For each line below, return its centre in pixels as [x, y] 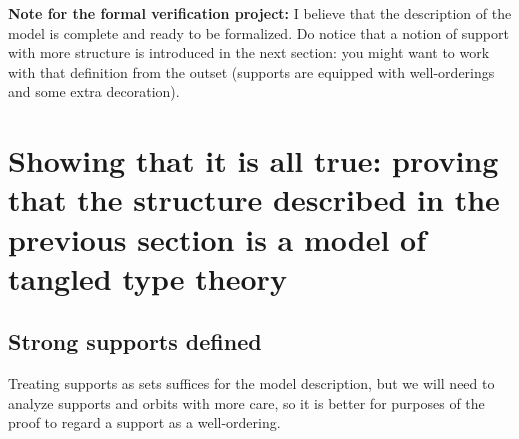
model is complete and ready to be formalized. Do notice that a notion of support [258, 32]
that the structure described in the [254, 199]
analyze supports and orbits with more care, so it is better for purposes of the [246, 402]
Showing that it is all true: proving [253, 160]
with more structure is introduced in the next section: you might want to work [249, 52]
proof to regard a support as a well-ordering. [144, 422]
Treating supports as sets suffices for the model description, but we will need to [251, 383]
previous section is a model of [217, 238]
